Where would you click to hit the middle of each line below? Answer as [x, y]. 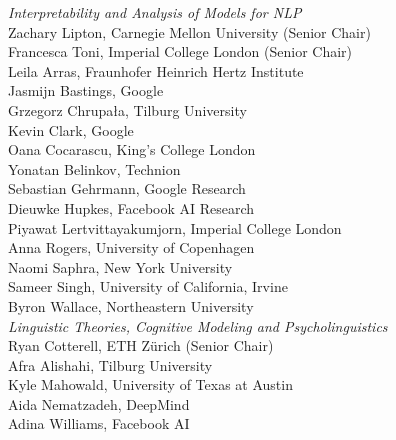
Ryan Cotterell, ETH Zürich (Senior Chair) [141, 345]
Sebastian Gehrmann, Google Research [127, 188]
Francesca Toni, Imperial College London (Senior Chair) [180, 51]
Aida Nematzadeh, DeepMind [99, 403]
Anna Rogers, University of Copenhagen [131, 247]
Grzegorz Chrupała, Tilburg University [127, 109]
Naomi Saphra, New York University [120, 266]
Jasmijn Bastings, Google [86, 90]
